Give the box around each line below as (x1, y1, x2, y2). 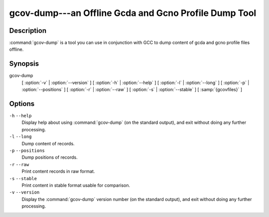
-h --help (9, 113, 32, 119)
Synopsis (9, 60, 39, 68)
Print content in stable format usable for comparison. (21, 182, 131, 188)
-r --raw (9, 162, 29, 167)
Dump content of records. (21, 140, 75, 146)
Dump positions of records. (21, 154, 78, 160)
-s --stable (9, 176, 37, 181)
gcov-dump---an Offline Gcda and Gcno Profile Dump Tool (9, 7, 257, 18)
